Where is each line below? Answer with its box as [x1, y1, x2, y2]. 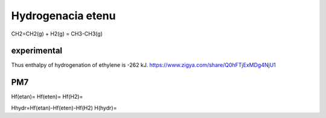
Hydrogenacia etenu [11, 9, 116, 22]
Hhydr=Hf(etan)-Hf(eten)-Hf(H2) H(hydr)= [11, 104, 117, 111]
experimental [11, 46, 63, 56]
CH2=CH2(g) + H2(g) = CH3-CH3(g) [11, 30, 103, 37]
